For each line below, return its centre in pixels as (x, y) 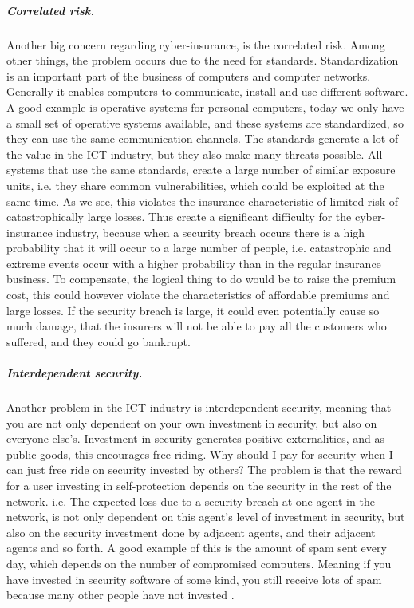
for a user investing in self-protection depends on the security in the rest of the (199, 485)
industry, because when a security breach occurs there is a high (211, 232)
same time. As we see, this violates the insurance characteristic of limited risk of (203, 201)
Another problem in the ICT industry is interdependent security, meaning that (199, 407)
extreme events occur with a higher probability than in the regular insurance (194, 263)
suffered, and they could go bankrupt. (99, 341)
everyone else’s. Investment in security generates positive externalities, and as (195, 438)
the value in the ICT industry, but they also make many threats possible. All (195, 154)
